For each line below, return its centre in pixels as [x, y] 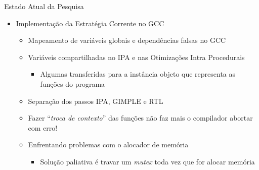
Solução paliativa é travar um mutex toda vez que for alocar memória [147, 161]
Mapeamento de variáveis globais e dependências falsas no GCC [127, 40]
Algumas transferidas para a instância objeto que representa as [138, 74]
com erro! [43, 127]
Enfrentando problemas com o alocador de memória [108, 145]
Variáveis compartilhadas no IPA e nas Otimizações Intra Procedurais [136, 57]
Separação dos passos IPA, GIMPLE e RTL [96, 101]
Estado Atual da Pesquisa [44, 6]
